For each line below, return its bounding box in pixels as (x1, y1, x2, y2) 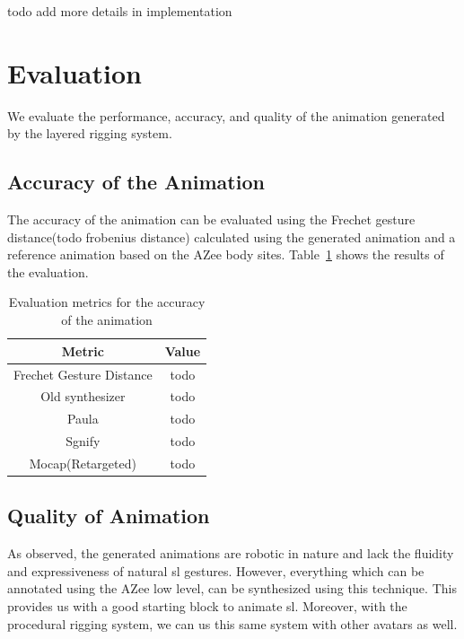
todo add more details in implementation (7, 2, 232, 20)
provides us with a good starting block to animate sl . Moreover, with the (7, 596, 407, 615)
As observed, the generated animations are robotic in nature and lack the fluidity (7, 544, 454, 563)
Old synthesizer (40, 387, 126, 406)
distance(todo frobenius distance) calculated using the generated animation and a (7, 227, 456, 246)
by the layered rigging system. (7, 124, 172, 143)
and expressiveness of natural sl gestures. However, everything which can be (7, 561, 425, 580)
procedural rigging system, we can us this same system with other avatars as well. (7, 614, 458, 633)
